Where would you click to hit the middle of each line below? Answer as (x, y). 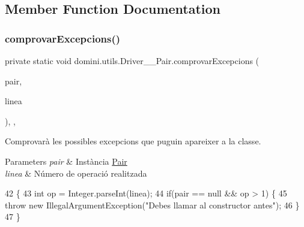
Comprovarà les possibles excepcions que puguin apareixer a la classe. (133, 141)
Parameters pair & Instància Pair (66, 161)
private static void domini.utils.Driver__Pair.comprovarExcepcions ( (132, 60)
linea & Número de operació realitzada (76, 173)
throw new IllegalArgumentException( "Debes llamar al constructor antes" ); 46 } (152, 205)
